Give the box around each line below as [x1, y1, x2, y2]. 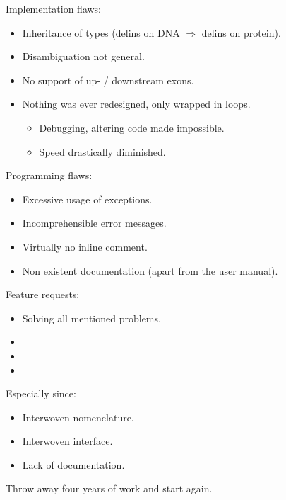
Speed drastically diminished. [39, 144, 166, 159]
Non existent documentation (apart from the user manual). [22, 263, 278, 278]
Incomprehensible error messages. [22, 215, 167, 230]
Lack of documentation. [22, 457, 125, 472]
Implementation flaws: [6, 1, 102, 16]
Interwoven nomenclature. [22, 409, 134, 424]
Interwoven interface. [22, 433, 113, 448]
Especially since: [6, 386, 76, 401]
